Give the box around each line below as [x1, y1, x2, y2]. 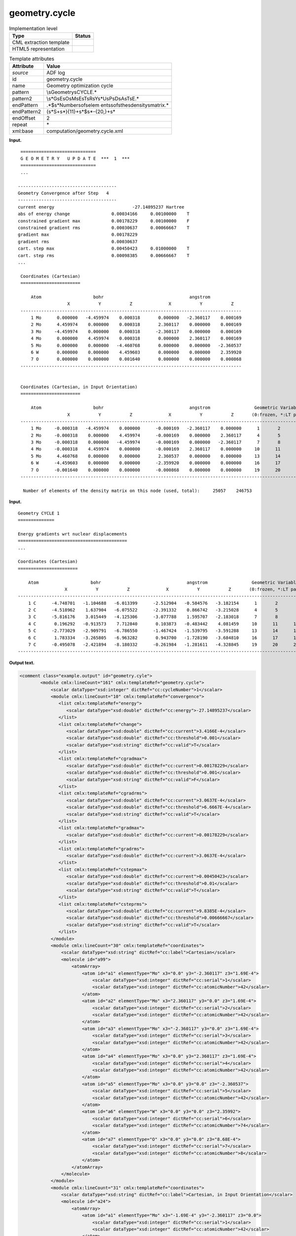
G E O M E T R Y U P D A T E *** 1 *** [20, 156, 130, 162]
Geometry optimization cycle [46, 82, 113, 89]
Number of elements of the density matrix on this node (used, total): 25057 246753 [23, 487, 252, 493]
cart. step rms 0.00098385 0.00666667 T [18, 253, 190, 258]
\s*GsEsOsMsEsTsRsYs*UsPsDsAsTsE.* [46, 95, 139, 102]
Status [74, 32, 91, 39]
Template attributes [9, 55, 54, 62]
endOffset [12, 115, 36, 122]
